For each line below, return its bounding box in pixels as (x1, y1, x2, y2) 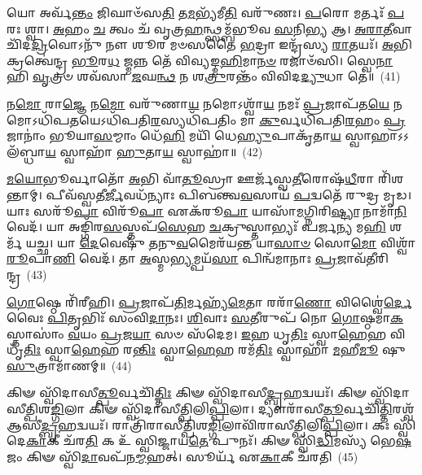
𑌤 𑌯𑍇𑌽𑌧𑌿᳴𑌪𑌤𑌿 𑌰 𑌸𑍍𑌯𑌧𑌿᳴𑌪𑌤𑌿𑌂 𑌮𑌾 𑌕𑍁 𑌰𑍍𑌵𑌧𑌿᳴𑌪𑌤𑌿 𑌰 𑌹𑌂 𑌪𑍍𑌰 (69, 111, 406, 128)
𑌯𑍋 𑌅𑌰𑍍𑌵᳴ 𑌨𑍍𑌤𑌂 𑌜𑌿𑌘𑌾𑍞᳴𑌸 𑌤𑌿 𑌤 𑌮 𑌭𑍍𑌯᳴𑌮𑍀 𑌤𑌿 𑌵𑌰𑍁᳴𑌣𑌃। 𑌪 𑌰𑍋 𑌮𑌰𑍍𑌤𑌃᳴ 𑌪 (7, 4, 405, 20)
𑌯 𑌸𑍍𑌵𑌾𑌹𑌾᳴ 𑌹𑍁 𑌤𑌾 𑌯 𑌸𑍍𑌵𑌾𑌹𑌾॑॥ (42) (45, 142, 263, 159)
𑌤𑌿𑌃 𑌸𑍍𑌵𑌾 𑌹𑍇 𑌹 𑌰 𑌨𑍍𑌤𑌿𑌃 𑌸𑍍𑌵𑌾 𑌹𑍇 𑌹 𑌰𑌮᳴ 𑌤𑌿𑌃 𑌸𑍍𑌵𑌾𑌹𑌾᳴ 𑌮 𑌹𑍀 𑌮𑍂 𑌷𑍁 (24, 341, 406, 358)
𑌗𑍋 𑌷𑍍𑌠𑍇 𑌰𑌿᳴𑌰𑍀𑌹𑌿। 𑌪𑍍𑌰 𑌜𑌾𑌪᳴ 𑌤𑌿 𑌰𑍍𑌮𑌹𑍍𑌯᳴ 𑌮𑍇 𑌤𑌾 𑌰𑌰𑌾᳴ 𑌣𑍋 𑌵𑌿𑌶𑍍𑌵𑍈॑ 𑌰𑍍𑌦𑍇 (7, 293, 412, 310)
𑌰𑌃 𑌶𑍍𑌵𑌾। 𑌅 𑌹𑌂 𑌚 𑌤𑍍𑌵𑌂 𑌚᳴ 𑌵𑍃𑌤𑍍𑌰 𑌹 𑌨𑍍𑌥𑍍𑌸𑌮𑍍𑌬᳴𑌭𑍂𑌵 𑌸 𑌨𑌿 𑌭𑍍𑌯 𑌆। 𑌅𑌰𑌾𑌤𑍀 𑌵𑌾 (7, 20, 413, 37)
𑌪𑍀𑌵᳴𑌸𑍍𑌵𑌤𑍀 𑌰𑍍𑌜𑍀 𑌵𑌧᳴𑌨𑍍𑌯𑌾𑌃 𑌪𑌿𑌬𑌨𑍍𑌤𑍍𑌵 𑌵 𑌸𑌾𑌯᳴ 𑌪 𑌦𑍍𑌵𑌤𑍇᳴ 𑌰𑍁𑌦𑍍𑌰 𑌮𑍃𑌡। (46, 185, 411, 203)
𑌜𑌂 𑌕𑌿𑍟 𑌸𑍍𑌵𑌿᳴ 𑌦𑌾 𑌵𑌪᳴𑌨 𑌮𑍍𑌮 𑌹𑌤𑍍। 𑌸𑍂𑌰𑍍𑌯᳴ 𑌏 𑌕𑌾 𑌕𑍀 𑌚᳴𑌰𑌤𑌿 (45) (7, 447, 358, 464)
